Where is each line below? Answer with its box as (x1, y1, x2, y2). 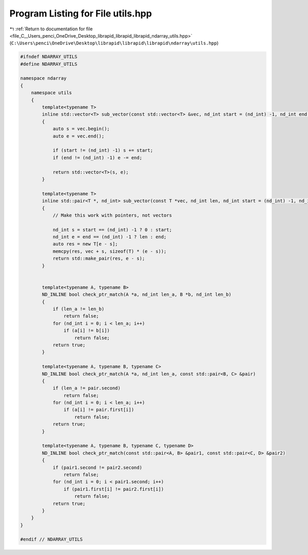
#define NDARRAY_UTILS (20, 61, 78, 67)
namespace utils (31, 90, 72, 96)
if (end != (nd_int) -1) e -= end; (52, 154, 142, 161)
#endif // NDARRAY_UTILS (20, 536, 83, 543)
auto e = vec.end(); (52, 133, 105, 139)
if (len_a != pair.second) (52, 385, 121, 391)
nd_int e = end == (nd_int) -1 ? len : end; (52, 234, 167, 240)
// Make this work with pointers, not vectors (52, 212, 172, 218)
